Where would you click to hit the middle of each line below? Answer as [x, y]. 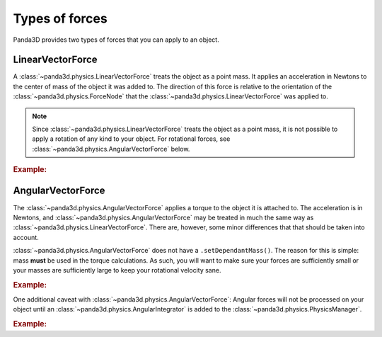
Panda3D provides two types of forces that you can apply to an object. [116, 40]
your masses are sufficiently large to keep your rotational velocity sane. [117, 270]
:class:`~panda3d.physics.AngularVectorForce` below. [111, 149]
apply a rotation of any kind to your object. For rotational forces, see [131, 139]
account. [26, 237]
